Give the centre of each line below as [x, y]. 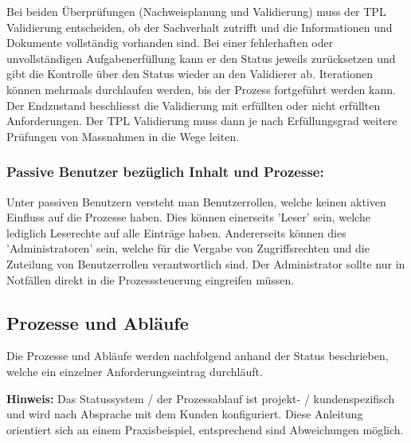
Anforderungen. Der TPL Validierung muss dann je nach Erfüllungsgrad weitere [202, 121]
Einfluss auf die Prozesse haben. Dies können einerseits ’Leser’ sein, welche [188, 217]
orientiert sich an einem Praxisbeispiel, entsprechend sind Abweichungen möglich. [205, 429]
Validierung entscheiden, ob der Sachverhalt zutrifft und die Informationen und [200, 27]
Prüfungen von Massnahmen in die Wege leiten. [123, 136]
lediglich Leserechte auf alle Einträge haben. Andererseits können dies [176, 232]
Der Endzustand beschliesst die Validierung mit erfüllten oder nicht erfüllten [194, 105]
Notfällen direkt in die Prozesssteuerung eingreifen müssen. [151, 279]
